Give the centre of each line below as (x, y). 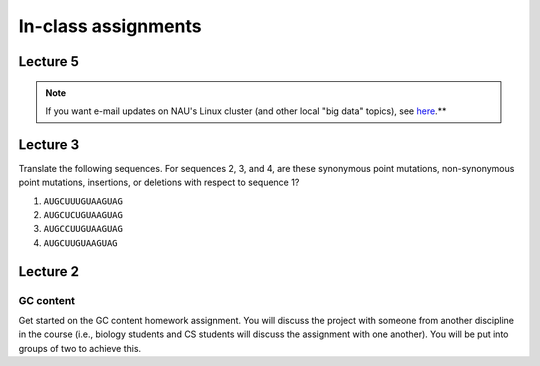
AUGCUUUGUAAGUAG (83, 201)
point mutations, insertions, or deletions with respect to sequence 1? (159, 182)
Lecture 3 (49, 144)
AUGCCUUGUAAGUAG (83, 229)
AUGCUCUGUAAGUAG (83, 215)
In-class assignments (110, 26)
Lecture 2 (49, 271)
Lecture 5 (49, 61)
